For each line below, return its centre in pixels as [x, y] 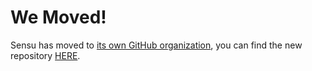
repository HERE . [45, 55]
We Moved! [58, 17]
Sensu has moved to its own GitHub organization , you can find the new [156, 45]
